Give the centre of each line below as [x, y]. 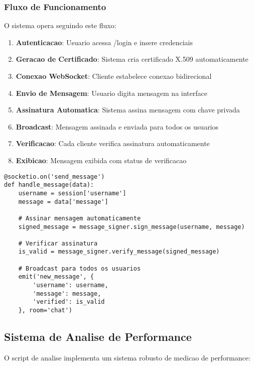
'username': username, [71, 285]
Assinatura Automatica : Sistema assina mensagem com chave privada [128, 110]
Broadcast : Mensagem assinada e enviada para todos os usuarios [117, 126]
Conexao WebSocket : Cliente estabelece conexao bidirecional [114, 76]
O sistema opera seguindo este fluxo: [60, 25]
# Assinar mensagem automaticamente [80, 218]
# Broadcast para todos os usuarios [80, 268]
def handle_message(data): [49, 185]
